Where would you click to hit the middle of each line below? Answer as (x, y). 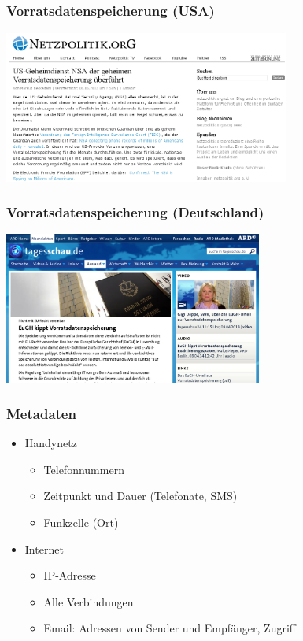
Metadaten (41, 413)
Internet (44, 548)
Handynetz (51, 443)
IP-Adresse (70, 575)
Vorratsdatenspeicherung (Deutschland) (135, 212)
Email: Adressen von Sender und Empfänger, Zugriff (170, 628)
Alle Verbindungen (89, 601)
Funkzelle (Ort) (81, 522)
